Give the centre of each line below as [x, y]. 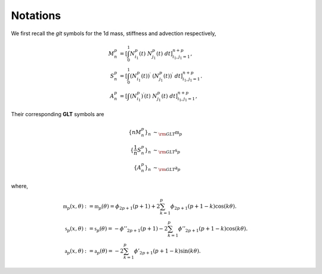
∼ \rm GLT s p [167, 151]
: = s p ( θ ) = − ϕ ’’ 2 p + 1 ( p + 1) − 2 [126, 229]
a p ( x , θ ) [74, 251]
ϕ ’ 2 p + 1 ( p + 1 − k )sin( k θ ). [167, 251]
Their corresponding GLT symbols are [58, 114]
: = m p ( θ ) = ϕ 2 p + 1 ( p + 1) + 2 [122, 207]
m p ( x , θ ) [73, 207]
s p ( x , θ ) [74, 229]
